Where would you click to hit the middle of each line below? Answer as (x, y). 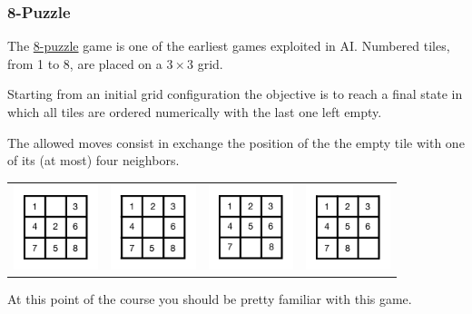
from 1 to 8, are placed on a (85, 63)
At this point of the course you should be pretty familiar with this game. (210, 298)
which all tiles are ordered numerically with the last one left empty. (195, 112)
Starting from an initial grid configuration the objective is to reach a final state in (235, 94)
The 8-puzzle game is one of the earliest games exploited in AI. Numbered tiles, (229, 46)
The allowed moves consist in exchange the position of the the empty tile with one (236, 142)
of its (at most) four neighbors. (93, 160)
